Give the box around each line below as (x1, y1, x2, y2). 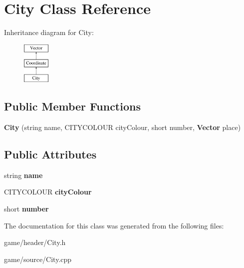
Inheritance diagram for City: (4, 27, 94, 37)
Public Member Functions (4, 98, 141, 114)
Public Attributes (4, 146, 97, 162)
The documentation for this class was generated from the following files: (4, 220, 224, 230)
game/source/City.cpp (4, 253, 72, 264)
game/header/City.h (4, 237, 66, 247)
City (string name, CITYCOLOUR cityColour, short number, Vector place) (4, 122, 241, 132)
